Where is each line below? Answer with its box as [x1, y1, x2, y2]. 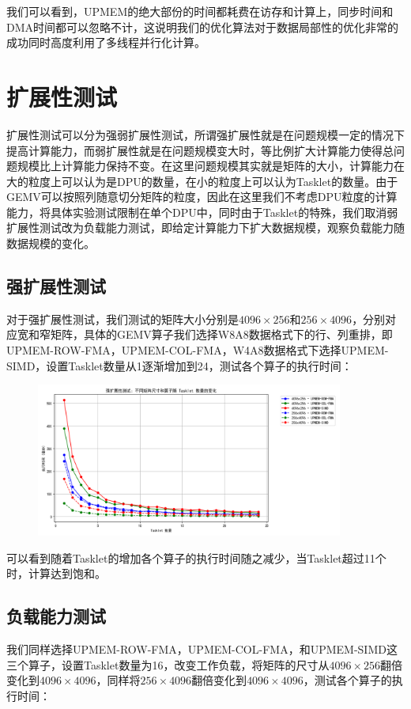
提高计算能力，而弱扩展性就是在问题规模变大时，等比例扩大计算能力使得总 [6, 142, 394, 158]
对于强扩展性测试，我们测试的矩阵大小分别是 [6, 310, 239, 327]
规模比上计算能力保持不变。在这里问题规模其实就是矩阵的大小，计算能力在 [17, 157, 405, 174]
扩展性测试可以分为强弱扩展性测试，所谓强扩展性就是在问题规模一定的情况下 [6, 126, 405, 142]
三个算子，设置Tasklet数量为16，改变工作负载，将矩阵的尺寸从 [6, 656, 330, 673]
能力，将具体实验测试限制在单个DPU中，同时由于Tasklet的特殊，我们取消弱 [6, 203, 398, 220]
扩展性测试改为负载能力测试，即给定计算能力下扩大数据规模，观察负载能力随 [6, 219, 405, 236]
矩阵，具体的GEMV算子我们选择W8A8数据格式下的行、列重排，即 [50, 326, 393, 343]
